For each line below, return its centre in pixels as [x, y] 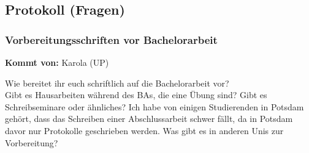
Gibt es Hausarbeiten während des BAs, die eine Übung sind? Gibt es [136, 95]
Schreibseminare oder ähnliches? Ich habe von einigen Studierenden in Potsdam [154, 106]
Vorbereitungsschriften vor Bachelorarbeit [111, 39]
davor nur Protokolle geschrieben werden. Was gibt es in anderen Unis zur [144, 130]
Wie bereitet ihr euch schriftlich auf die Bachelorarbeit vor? [117, 83]
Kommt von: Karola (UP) [57, 62]
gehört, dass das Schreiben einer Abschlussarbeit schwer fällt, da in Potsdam [149, 119]
